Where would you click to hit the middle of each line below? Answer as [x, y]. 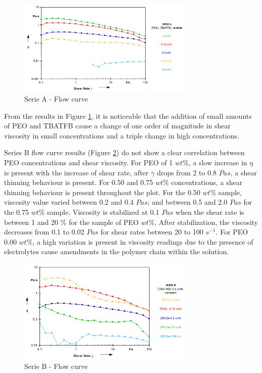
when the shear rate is [210, 212]
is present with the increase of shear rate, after [76, 172]
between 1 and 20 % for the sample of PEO [72, 222]
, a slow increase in [218, 162]
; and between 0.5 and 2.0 [187, 202]
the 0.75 [16, 212]
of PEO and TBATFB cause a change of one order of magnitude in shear [118, 126]
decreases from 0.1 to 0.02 [44, 232]
